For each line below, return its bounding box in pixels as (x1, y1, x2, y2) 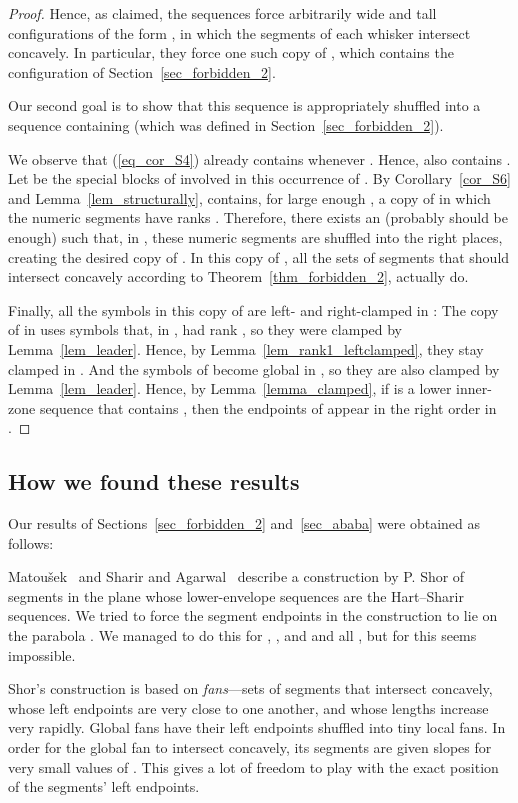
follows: (8, 532, 54, 553)
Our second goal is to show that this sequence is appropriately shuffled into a (8, 95, 481, 116)
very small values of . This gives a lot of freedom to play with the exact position (8, 756, 499, 777)
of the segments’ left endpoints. (8, 776, 200, 797)
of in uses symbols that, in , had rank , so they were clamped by (8, 319, 403, 340)
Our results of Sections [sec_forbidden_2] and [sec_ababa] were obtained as (8, 513, 480, 534)
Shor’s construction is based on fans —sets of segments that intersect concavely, (8, 678, 493, 699)
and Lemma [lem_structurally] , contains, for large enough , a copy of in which (8, 187, 491, 208)
